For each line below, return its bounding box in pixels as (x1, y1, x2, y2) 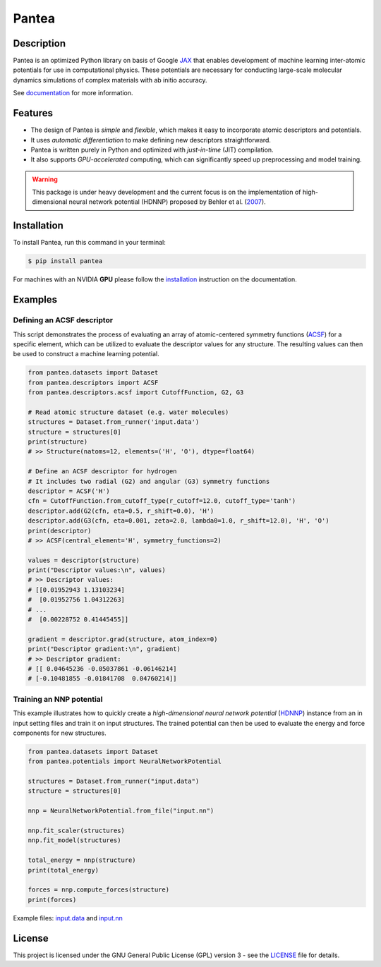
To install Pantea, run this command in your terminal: (13, 238, 166, 247)
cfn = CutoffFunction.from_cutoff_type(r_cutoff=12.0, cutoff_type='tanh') (28, 497, 296, 505)
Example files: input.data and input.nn (13, 913, 123, 922)
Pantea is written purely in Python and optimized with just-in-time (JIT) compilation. (30, 145, 274, 154)
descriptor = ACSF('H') (28, 487, 111, 495)
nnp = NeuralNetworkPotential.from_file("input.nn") (28, 807, 214, 815)
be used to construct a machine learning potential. (13, 350, 160, 358)
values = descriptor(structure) (28, 556, 140, 564)
